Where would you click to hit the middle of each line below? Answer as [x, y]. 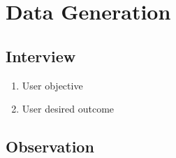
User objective [52, 85]
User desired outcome [68, 109]
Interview [41, 56]
